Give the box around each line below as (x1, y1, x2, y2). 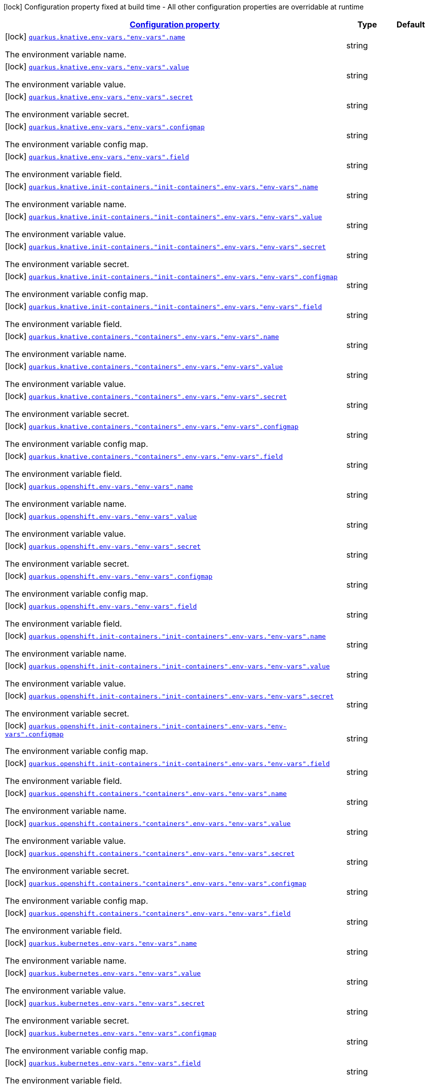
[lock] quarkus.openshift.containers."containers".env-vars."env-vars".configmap (5, 878, 307, 888)
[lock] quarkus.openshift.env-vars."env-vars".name (5, 481, 193, 491)
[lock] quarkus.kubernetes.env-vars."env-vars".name (5, 938, 197, 948)
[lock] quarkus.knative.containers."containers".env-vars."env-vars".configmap (5, 421, 299, 431)
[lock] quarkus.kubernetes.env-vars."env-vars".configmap (5, 1028, 217, 1038)
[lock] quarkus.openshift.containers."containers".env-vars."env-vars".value (5, 818, 291, 828)
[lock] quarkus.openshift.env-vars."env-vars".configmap (5, 571, 213, 581)
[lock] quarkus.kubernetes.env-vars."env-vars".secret (5, 998, 205, 1008)
